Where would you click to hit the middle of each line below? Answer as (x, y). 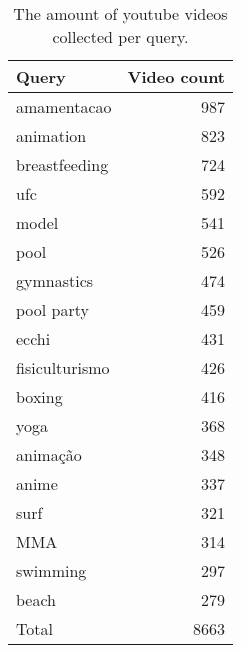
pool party (52, 309)
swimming (51, 570)
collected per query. (120, 36)
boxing (39, 396)
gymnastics (55, 280)
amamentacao (64, 106)
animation (51, 135)
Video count (176, 76)
